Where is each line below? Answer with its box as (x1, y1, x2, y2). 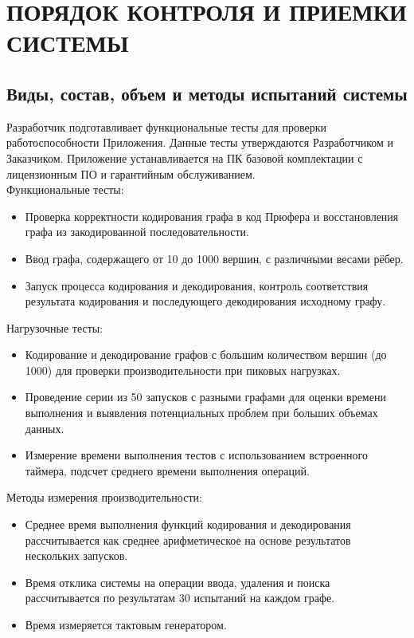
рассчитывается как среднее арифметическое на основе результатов (25, 531, 351, 548)
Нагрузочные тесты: (6, 319, 103, 336)
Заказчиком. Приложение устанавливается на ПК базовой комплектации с (6, 149, 363, 166)
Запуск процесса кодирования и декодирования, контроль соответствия (25, 277, 369, 293)
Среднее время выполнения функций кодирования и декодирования (25, 516, 351, 533)
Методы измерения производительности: (6, 489, 202, 506)
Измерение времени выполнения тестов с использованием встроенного (25, 447, 368, 463)
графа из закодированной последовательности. (25, 223, 249, 240)
